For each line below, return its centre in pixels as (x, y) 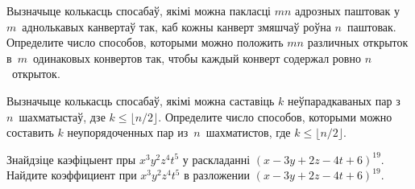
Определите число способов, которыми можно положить (145, 42)
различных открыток (358, 42)
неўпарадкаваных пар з (344, 100)
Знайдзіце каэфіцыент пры (71, 159)
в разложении (217, 175)
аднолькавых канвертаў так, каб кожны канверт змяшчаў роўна (176, 26)
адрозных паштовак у (348, 10)
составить (30, 132)
